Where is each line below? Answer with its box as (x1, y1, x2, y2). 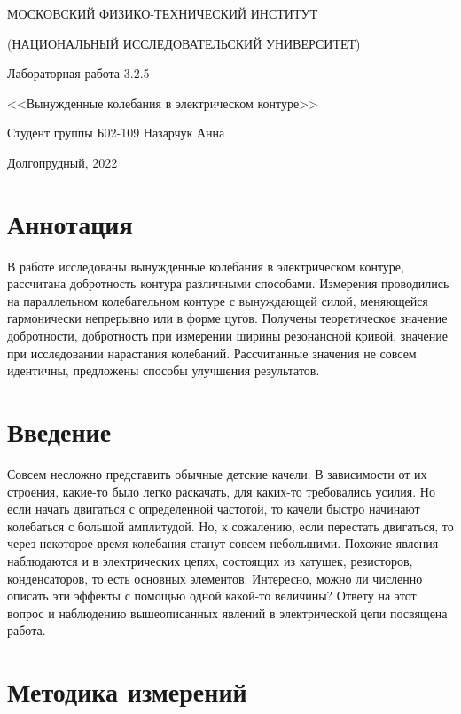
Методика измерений (7, 673, 247, 710)
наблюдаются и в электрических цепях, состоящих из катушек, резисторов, (7, 551, 413, 569)
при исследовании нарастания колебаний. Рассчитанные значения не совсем (7, 343, 417, 362)
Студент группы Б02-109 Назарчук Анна (7, 123, 225, 142)
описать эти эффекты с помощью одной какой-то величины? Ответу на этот (7, 586, 417, 605)
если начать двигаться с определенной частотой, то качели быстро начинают (7, 499, 420, 518)
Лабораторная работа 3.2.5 (7, 64, 150, 82)
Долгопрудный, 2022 (7, 153, 118, 171)
